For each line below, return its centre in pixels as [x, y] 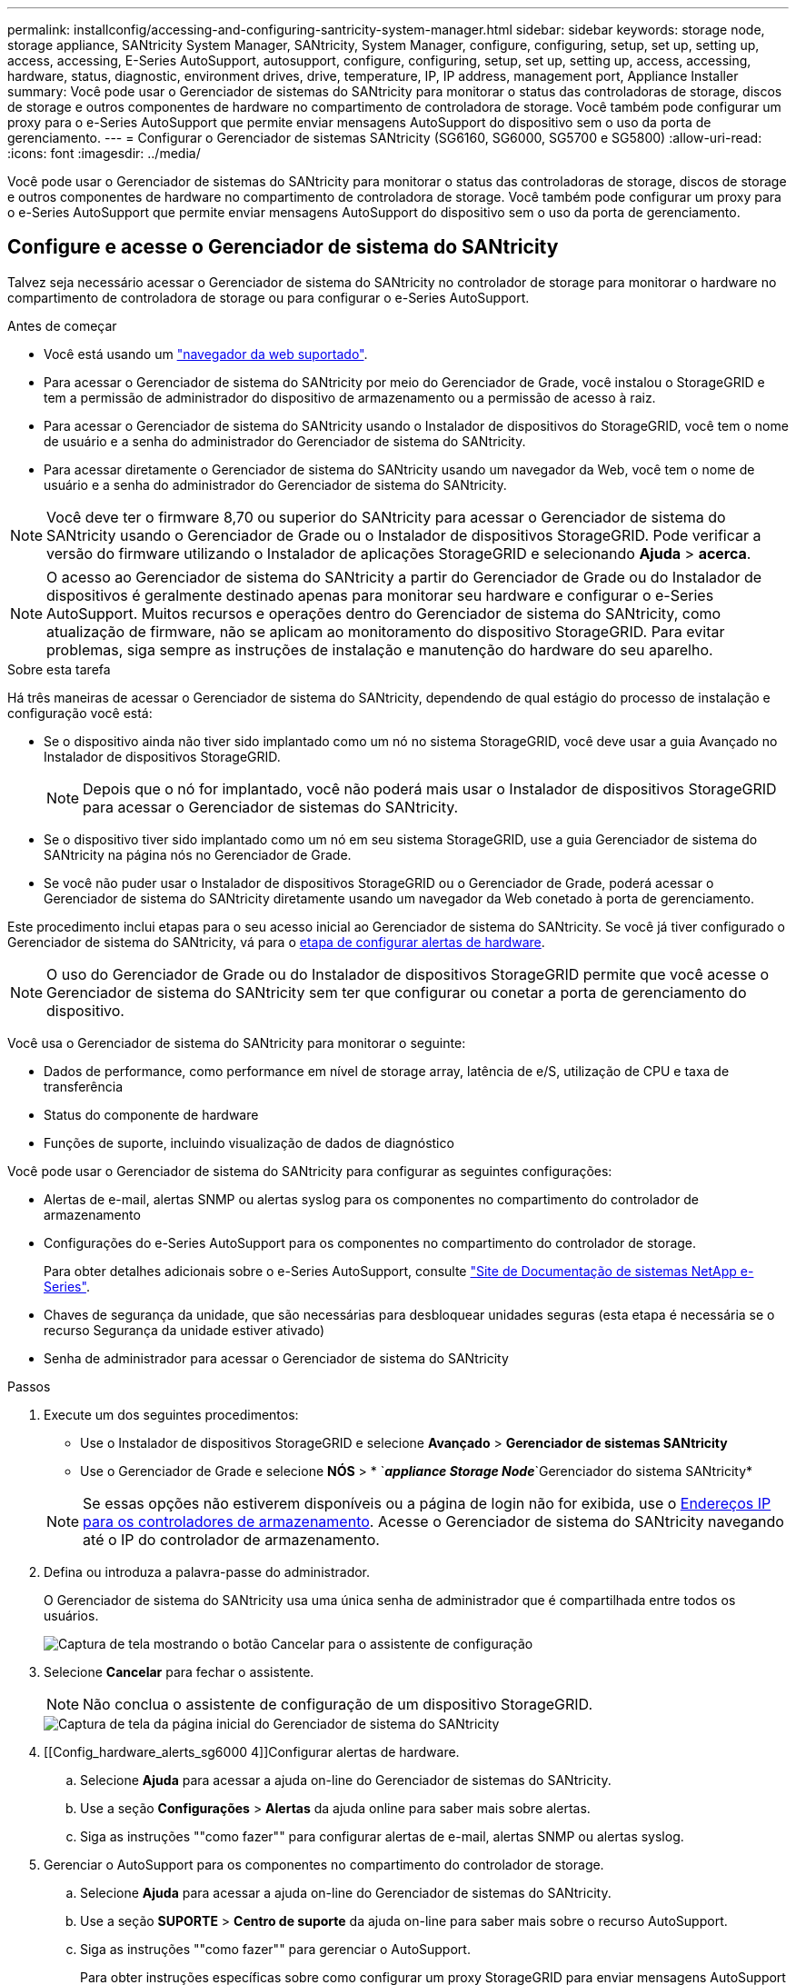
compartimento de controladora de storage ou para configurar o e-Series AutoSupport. [269, 297]
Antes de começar [62, 325]
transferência [84, 1086]
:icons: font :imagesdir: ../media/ [104, 153]
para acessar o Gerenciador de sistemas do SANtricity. [271, 807]
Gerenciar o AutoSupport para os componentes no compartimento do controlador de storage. [324, 1864]
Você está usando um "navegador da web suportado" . [206, 354]
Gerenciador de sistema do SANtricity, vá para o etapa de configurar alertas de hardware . [276, 942]
